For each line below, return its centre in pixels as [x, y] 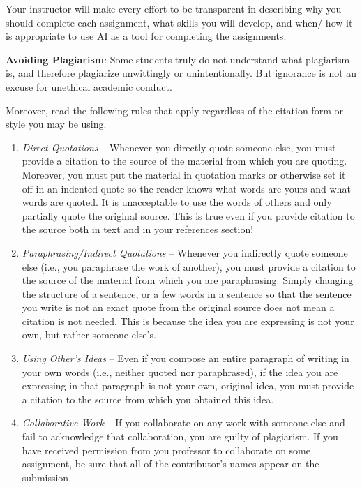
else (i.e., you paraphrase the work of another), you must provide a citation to [189, 266]
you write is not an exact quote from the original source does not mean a [178, 307]
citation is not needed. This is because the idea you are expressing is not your [188, 321]
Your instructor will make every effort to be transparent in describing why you [174, 8]
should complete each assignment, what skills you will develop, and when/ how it [179, 22]
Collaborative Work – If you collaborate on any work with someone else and [183, 422]
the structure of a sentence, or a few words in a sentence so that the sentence [187, 293]
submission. [47, 477]
